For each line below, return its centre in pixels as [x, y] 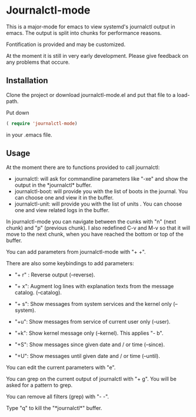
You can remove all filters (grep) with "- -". [58, 397]
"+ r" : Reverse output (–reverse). [55, 275]
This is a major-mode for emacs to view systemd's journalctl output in [91, 27]
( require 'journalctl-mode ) [42, 123]
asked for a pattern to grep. [39, 385]
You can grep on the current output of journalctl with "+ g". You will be [91, 379]
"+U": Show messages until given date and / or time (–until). [87, 356]
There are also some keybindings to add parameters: [70, 263]
